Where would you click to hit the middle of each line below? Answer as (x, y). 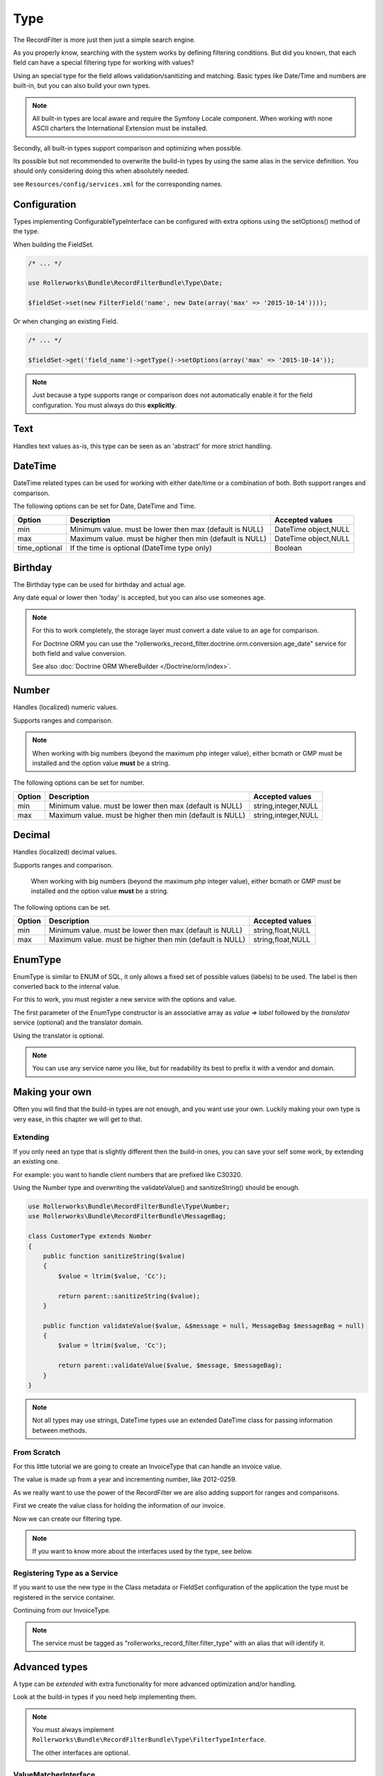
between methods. (60, 1430)
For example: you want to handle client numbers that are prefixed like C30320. (128, 1174)
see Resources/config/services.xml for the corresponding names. (118, 184)
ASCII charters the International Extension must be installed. (120, 129)
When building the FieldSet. (54, 244)
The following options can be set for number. (79, 783)
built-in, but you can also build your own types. (82, 86)
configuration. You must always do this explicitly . (105, 405)
